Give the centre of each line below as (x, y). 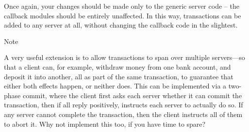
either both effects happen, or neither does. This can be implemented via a (115, 86)
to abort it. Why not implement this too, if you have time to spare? (105, 124)
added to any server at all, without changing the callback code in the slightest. (121, 25)
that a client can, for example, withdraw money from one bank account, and (117, 66)
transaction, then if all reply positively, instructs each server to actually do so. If (124, 105)
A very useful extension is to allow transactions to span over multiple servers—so (124, 57)
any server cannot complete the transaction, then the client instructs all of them (123, 114)
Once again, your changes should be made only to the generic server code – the (122, 6)
